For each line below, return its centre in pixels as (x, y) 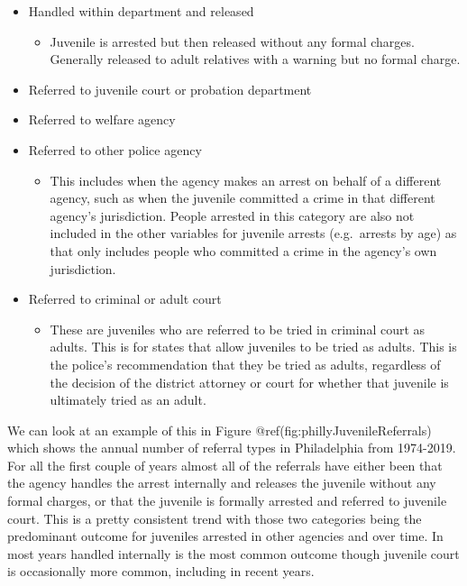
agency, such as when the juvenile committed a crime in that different (243, 198)
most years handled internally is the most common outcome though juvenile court (233, 553)
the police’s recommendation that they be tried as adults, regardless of (245, 364)
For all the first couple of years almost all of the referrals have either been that (225, 465)
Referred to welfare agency (102, 119)
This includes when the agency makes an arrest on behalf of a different (246, 180)
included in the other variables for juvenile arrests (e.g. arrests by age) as (253, 233)
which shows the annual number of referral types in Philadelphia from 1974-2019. (232, 448)
